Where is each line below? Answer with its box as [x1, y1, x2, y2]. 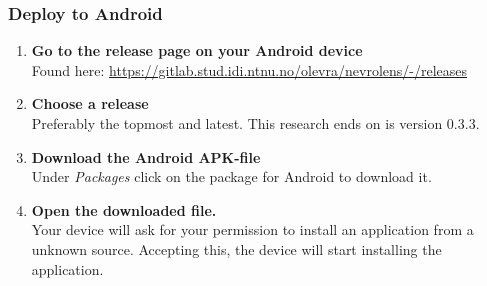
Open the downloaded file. [31, 199, 217, 220]
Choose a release [31, 93, 149, 114]
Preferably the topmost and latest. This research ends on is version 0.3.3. [31, 113, 480, 133]
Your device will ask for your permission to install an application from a [31, 219, 474, 240]
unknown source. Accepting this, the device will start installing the [31, 238, 442, 259]
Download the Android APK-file [31, 146, 261, 167]
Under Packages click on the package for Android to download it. [31, 166, 432, 187]
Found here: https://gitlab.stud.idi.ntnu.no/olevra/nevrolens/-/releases [31, 59, 468, 80]
